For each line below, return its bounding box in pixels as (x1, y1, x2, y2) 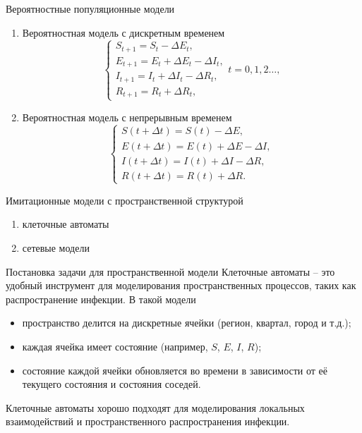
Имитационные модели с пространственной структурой (6, 193, 243, 207)
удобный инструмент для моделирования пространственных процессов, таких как (6, 278, 356, 293)
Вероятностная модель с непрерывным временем (22, 109, 232, 124)
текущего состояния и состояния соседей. (22, 377, 201, 391)
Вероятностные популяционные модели (6, 1, 175, 16)
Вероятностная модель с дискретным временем (22, 25, 225, 39)
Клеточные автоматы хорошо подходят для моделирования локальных (6, 400, 305, 415)
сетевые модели (22, 240, 90, 255)
